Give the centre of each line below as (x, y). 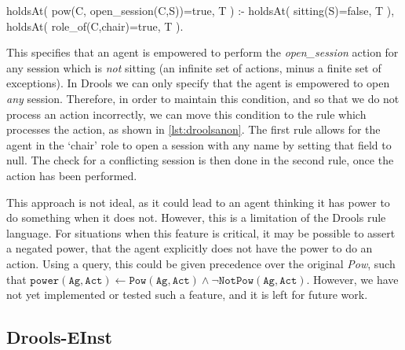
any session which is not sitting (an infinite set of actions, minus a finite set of (194, 67)
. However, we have (352, 279)
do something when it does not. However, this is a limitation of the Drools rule (196, 217)
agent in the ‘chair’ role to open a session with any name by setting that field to (199, 144)
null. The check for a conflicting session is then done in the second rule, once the (200, 160)
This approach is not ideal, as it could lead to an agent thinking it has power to (198, 202)
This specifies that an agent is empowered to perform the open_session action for (202, 52)
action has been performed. (72, 175)
